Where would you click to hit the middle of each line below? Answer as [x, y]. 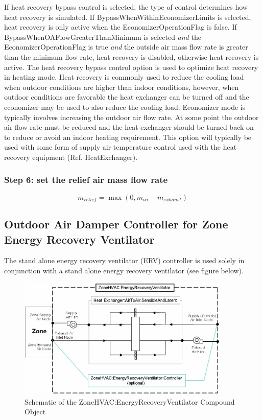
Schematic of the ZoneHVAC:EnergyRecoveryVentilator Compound [130, 401]
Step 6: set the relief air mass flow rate [86, 180]
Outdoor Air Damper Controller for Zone [116, 224]
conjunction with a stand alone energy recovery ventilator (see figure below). [124, 270]
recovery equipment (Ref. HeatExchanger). [71, 157]
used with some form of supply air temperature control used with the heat [121, 147]
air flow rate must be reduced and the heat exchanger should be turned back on [129, 127]
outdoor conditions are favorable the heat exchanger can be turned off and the [127, 97]
